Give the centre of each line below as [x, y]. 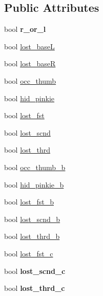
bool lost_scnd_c [35, 271]
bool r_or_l [25, 29]
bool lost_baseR [30, 63]
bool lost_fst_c [29, 253]
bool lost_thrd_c [35, 288]
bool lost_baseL [29, 46]
